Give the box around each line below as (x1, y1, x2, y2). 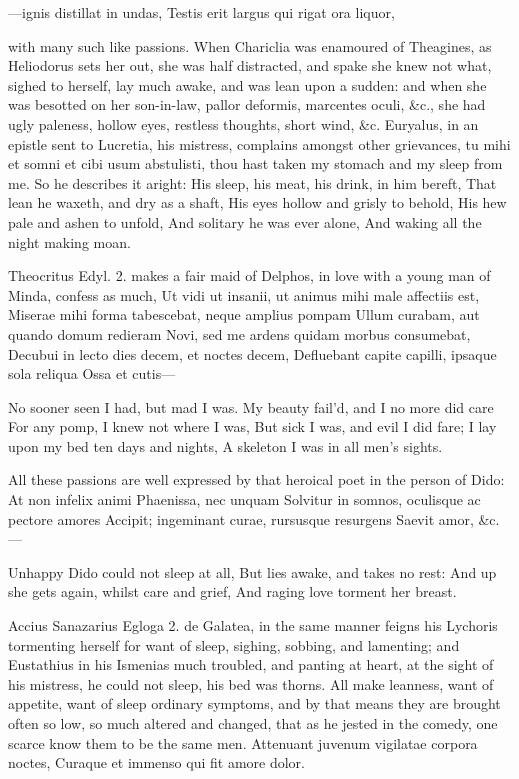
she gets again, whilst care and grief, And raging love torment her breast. (8, 581, 457, 602)
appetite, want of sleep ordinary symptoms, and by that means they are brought (8, 693, 501, 714)
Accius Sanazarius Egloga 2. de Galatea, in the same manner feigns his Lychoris (8, 615, 498, 636)
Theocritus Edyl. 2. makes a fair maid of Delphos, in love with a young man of (8, 265, 491, 286)
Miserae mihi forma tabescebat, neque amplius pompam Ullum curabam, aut (8, 304, 480, 325)
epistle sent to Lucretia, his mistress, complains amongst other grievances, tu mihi (8, 133, 511, 154)
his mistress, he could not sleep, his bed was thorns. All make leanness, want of (8, 673, 494, 694)
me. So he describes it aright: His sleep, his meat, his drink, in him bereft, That (8, 172, 497, 193)
